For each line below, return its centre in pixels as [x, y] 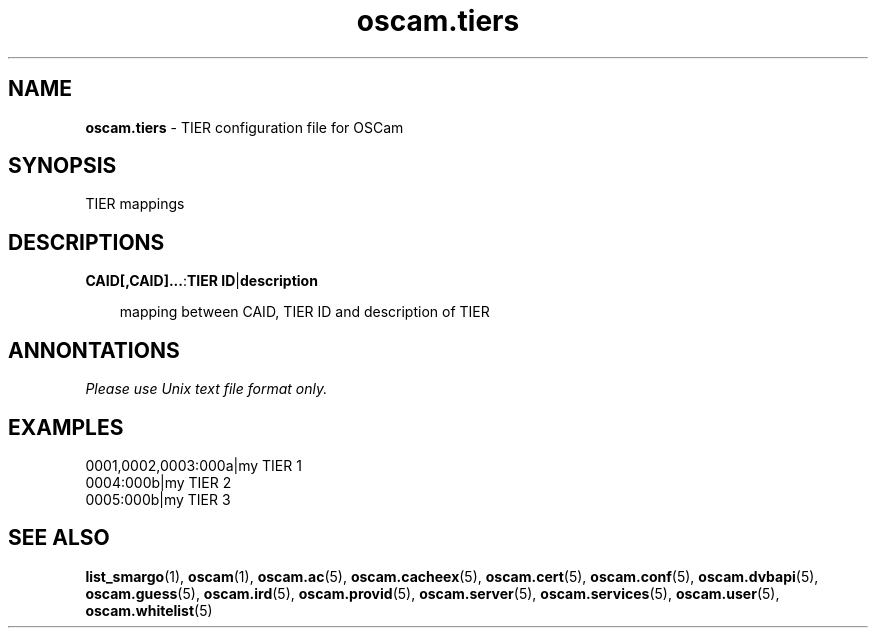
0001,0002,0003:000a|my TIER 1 [193, 465]
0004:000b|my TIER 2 [158, 482]
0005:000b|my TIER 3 [158, 499]
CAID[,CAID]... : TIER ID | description [201, 281]
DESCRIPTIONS [86, 242]
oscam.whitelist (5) [149, 610]
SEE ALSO [59, 538]
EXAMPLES [66, 427]
